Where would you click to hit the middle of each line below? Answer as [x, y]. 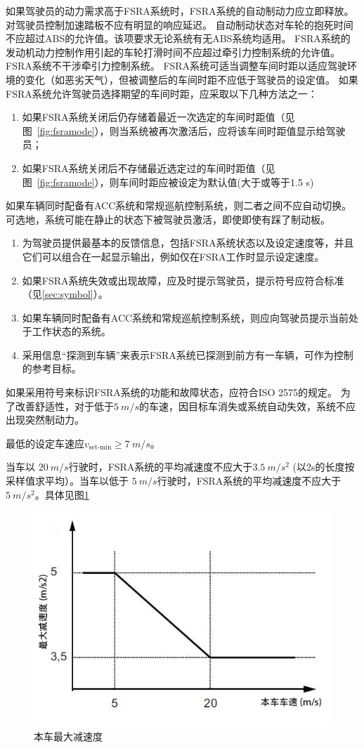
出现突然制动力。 [45, 420]
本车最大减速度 [68, 736]
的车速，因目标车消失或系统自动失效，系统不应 [247, 406]
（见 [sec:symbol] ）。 [65, 294]
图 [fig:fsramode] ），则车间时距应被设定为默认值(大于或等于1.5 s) [168, 182]
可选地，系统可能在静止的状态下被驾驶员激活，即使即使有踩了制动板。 [168, 219]
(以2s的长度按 [324, 467]
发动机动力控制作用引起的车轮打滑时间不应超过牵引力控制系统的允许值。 [173, 52]
